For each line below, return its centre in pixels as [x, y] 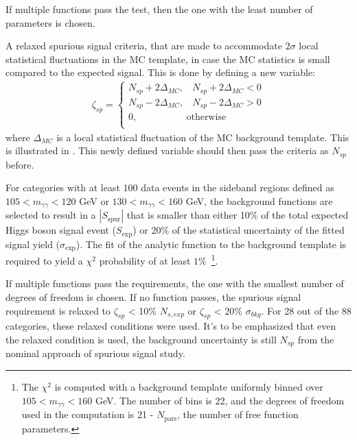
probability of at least [145, 260]
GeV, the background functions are [259, 200]
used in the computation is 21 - [88, 414]
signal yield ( [33, 244]
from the [316, 339]
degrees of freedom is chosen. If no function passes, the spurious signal [153, 296]
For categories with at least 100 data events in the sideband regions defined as [170, 187]
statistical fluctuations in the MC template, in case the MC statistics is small [168, 59]
